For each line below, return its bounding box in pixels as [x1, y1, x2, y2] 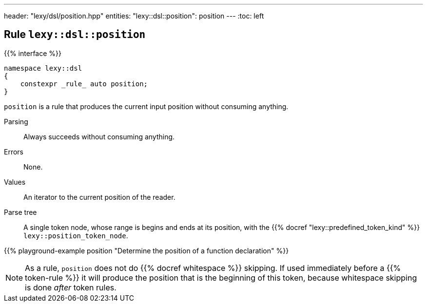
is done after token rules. [25, 282, 116, 292]
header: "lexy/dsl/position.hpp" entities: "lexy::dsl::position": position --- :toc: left [4, 12, 264, 20]
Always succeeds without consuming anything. [23, 132, 175, 141]
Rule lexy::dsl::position [4, 28, 146, 41]
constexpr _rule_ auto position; [20, 79, 148, 88]
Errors [4, 147, 23, 156]
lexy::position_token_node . [23, 231, 128, 240]
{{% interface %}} [4, 49, 61, 57]
